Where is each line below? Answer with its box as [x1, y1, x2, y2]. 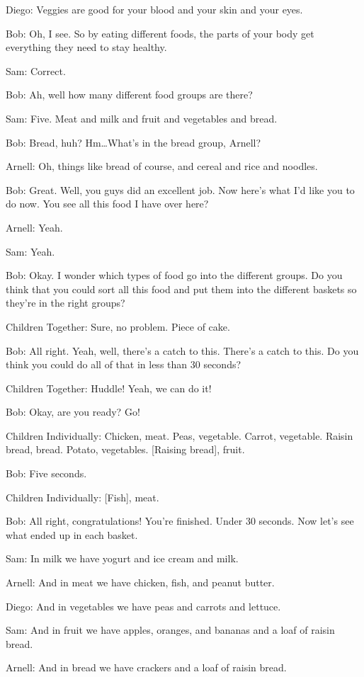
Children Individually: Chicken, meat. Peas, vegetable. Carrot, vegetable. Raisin [6, 428, 353, 443]
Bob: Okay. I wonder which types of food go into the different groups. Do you [6, 268, 343, 283]
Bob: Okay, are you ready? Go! [6, 404, 140, 419]
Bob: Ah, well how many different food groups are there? [6, 87, 253, 102]
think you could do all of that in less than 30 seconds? [6, 357, 241, 372]
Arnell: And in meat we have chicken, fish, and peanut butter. [6, 575, 275, 590]
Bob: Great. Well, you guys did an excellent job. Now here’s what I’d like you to [6, 182, 355, 197]
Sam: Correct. [6, 63, 66, 78]
